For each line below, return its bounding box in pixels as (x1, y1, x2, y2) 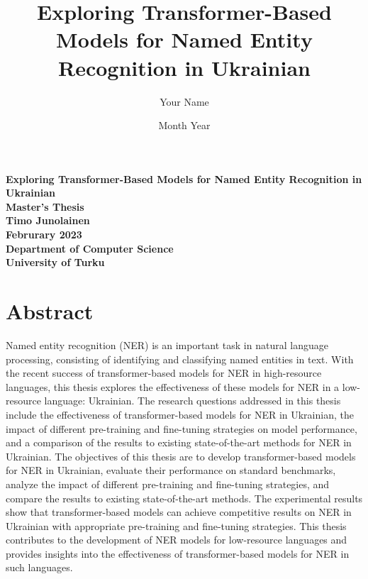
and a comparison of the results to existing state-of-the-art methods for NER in (6, 435, 352, 450)
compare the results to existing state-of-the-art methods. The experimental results (6, 490, 363, 505)
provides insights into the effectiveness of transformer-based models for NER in (6, 546, 350, 561)
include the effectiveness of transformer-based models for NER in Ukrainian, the (6, 407, 354, 421)
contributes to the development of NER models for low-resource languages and (6, 532, 347, 547)
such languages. (6, 560, 73, 575)
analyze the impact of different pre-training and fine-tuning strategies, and (6, 476, 330, 491)
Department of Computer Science (6, 241, 174, 255)
